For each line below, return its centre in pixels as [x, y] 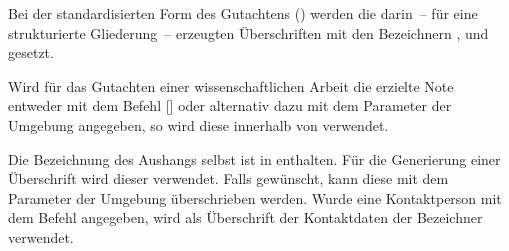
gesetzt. [31, 52]
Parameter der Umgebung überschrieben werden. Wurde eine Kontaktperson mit [255, 197]
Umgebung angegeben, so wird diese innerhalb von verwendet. [198, 124]
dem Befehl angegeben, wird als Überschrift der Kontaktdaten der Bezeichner [245, 217]
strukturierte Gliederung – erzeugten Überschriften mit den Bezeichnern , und [248, 32]
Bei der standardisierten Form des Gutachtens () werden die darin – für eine [243, 13]
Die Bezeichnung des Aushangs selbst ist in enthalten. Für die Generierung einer [254, 158]
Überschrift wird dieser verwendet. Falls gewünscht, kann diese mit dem [228, 178]
